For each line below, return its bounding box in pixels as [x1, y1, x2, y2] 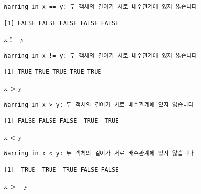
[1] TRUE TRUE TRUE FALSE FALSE [4, 166, 119, 173]
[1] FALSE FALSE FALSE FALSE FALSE [4, 19, 119, 27]
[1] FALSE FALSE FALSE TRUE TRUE [4, 117, 119, 125]
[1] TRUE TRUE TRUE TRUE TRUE [4, 68, 101, 76]
